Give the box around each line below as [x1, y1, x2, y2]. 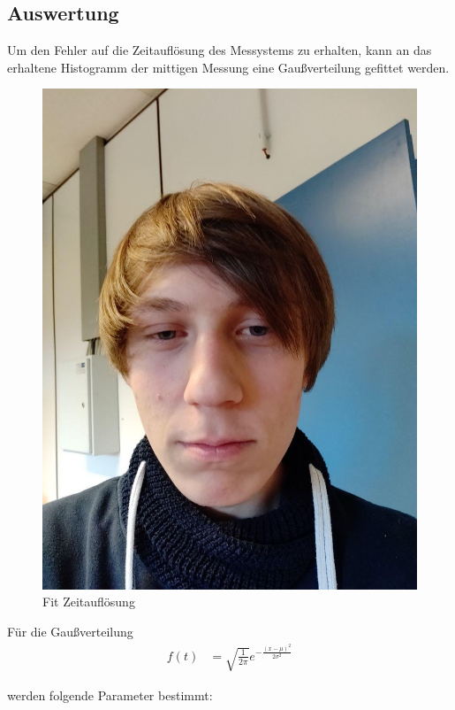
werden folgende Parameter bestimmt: [7, 685, 213, 704]
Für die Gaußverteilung [7, 621, 133, 640]
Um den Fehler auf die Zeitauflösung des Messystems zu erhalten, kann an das [7, 41, 432, 59]
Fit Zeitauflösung [42, 592, 135, 611]
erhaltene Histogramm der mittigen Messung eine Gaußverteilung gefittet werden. [7, 58, 450, 76]
